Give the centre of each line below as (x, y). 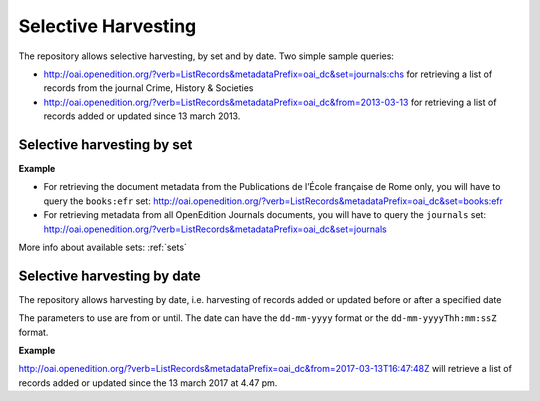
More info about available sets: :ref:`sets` (102, 247)
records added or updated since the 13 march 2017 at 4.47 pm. (148, 382)
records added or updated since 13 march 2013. (142, 116)
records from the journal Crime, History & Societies (148, 88)
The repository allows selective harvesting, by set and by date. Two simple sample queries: (206, 56)
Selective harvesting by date (110, 275)
